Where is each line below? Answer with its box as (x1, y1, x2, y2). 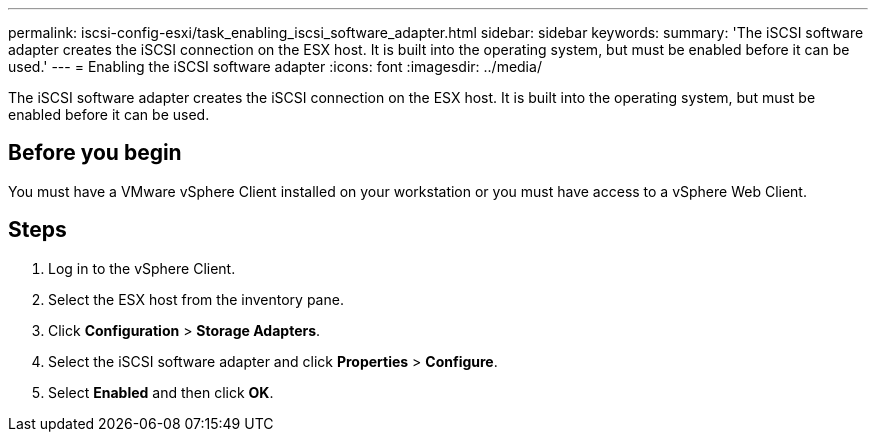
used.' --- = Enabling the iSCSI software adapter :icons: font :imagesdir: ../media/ (8, 58, 542, 75)
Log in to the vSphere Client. (48, 259, 236, 277)
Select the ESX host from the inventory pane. (48, 290, 344, 308)
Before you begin (8, 140, 182, 166)
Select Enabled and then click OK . (48, 383, 274, 401)
